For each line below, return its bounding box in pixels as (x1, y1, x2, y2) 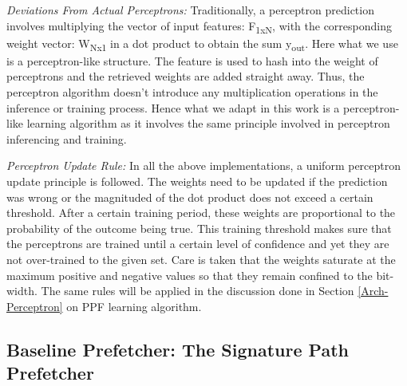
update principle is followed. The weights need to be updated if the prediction (6, 173, 388, 189)
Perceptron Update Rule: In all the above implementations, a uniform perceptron (6, 157, 401, 174)
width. (6, 282, 38, 299)
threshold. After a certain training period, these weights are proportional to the (6, 204, 396, 221)
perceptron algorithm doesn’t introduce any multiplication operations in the (6, 84, 378, 100)
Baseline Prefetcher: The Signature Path (6, 337, 349, 361)
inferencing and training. (6, 130, 127, 147)
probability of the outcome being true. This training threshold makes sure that (6, 219, 392, 236)
